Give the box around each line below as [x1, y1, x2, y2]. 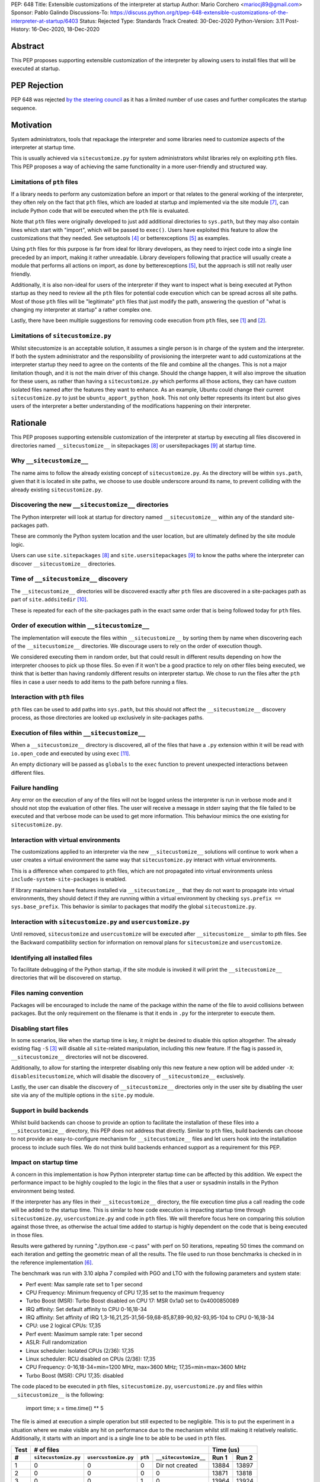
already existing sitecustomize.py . [11, 486, 103, 493]
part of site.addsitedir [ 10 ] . [11, 596, 88, 603]
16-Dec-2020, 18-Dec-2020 [31, 25, 100, 33]
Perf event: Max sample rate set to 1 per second [25, 1280, 143, 1288]
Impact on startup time [11, 1158, 78, 1167]
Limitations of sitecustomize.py [11, 332, 112, 340]
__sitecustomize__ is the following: [11, 1391, 104, 1398]
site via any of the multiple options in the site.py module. [11, 1091, 155, 1099]
